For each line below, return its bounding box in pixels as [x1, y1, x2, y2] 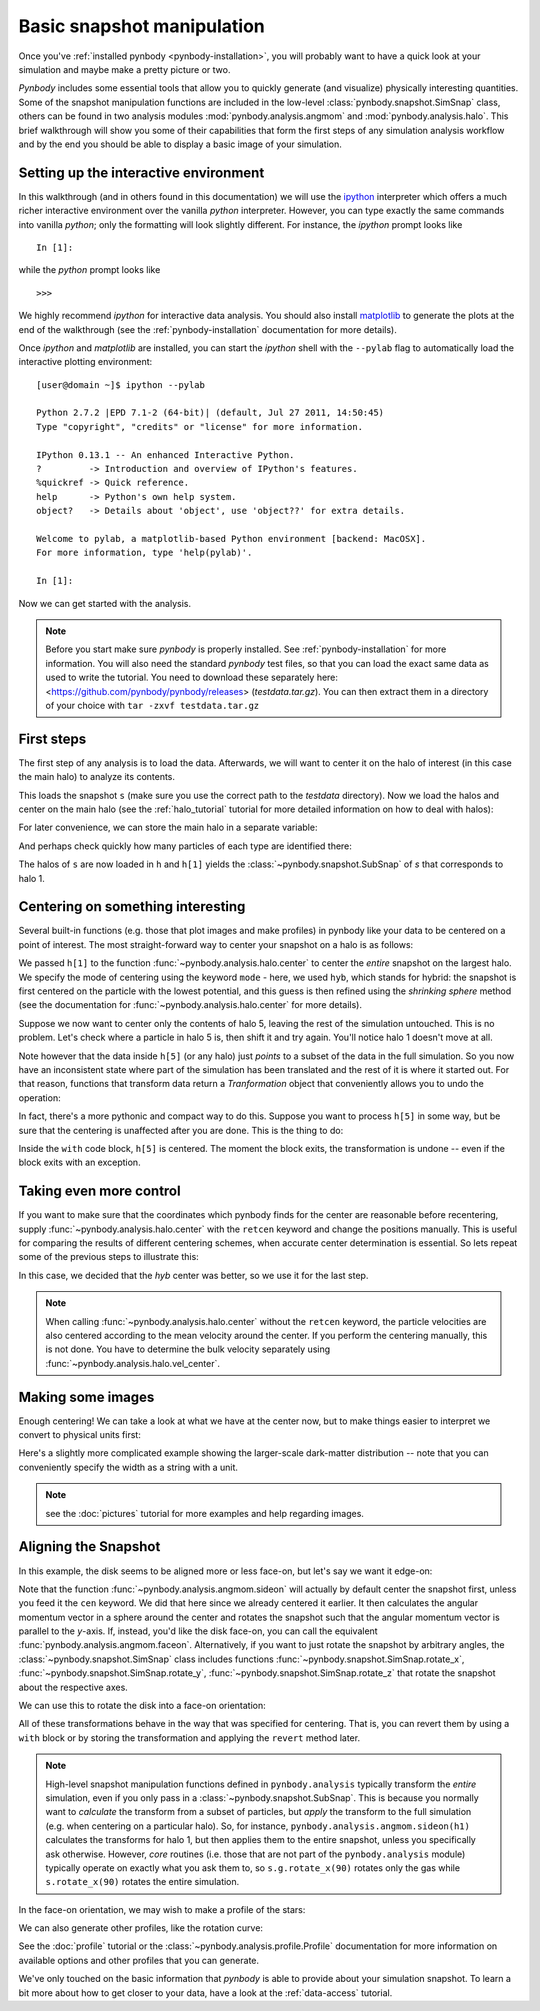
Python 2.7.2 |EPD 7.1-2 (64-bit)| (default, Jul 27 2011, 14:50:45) [36, 407, 385, 419]
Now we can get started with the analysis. [18, 597, 192, 609]
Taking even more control [18, 1183, 181, 1200]
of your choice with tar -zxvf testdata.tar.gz [45, 699, 260, 711]
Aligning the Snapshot [18, 1538, 161, 1555]
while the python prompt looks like [18, 264, 161, 276]
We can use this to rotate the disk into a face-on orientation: [18, 1700, 266, 1712]
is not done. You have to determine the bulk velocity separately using [45, 1343, 331, 1355]
